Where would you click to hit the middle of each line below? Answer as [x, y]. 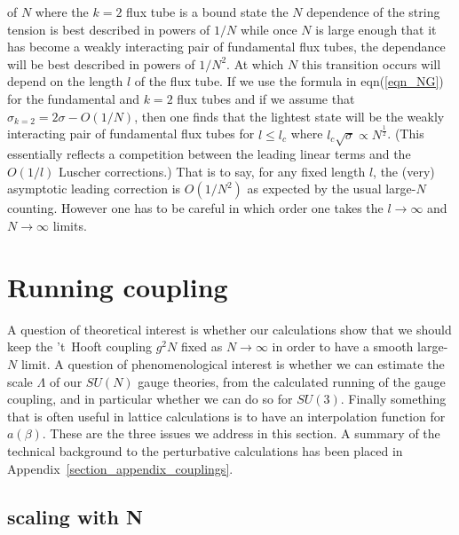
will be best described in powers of [101, 63]
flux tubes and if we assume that [266, 98]
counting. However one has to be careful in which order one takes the [195, 208]
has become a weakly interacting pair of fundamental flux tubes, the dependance [226, 47]
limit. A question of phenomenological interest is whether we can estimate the [233, 363]
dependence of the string [373, 12]
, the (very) [404, 171]
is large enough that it [376, 29]
